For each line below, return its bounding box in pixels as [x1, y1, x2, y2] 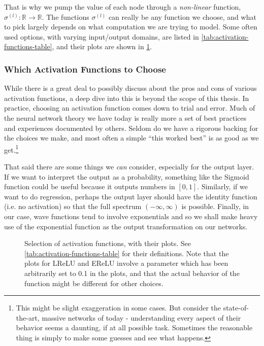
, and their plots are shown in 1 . [52, 41, 152, 52]
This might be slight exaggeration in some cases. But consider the [16, 302, 221, 313]
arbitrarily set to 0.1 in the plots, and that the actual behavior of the [24, 267, 240, 278]
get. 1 [4, 143, 19, 155]
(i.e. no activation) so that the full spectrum [4, 201, 142, 212]
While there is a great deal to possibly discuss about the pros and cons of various [4, 83, 257, 93]
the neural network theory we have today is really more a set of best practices [4, 112, 247, 123]
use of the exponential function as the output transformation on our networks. [4, 221, 248, 231]
